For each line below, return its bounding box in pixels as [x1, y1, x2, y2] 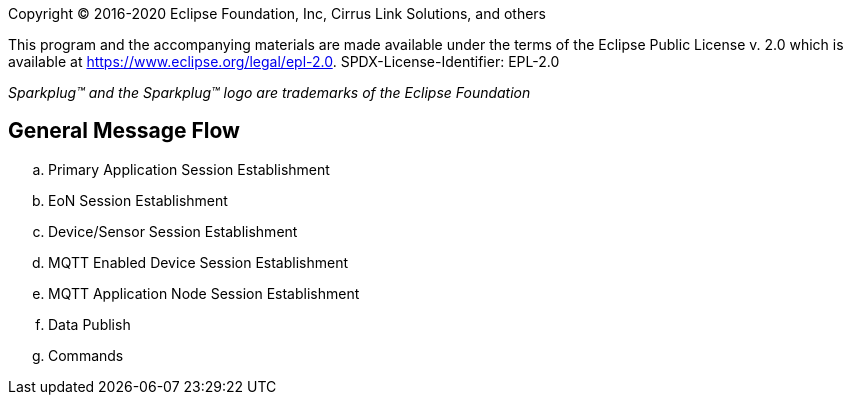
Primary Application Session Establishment [48, 160, 330, 178]
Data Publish [48, 315, 131, 333]
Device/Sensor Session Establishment [48, 222, 298, 240]
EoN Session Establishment [48, 191, 228, 209]
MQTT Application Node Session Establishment [48, 284, 360, 302]
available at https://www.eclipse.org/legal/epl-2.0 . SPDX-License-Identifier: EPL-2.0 [8, 53, 560, 70]
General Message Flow [8, 118, 240, 144]
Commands [48, 346, 124, 364]
